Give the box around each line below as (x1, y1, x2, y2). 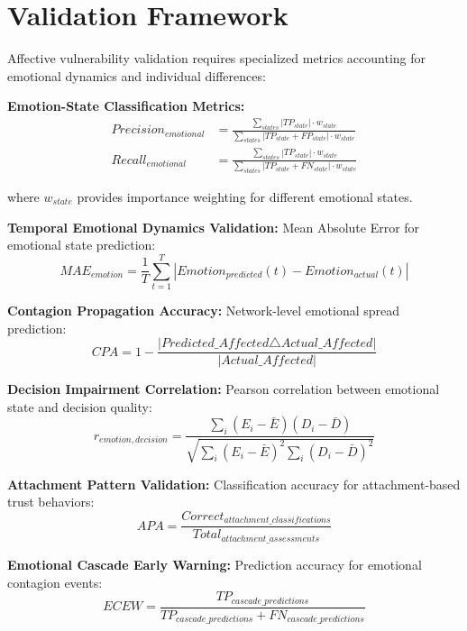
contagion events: (7, 572, 103, 591)
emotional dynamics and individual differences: (7, 66, 266, 85)
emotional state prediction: (7, 235, 156, 254)
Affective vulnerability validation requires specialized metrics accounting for (7, 49, 426, 68)
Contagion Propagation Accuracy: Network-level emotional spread (7, 300, 400, 319)
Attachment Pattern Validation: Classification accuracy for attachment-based (7, 474, 461, 493)
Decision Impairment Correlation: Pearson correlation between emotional (7, 380, 440, 398)
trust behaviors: (7, 492, 95, 511)
